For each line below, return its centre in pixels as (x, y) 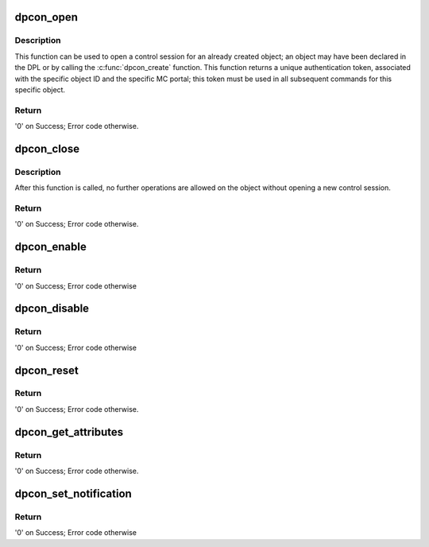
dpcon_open (46, 17)
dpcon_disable (52, 309)
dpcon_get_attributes (69, 432)
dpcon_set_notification (73, 493)
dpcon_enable (50, 247)
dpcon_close (47, 148)
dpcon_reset (46, 370)
